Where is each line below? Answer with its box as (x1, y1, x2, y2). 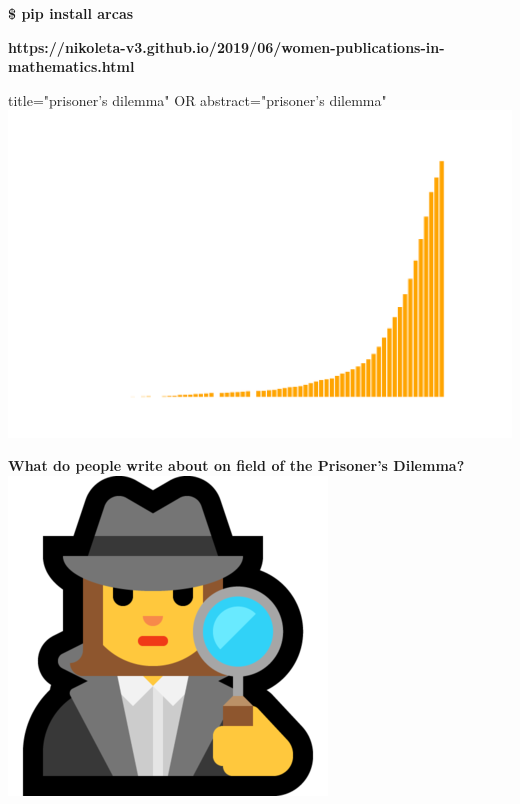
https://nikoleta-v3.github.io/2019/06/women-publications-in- (8, 36, 445, 57)
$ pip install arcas (8, 3, 134, 23)
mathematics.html (8, 56, 135, 77)
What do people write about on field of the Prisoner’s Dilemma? (8, 455, 465, 476)
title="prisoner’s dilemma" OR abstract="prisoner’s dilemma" (8, 89, 387, 110)
